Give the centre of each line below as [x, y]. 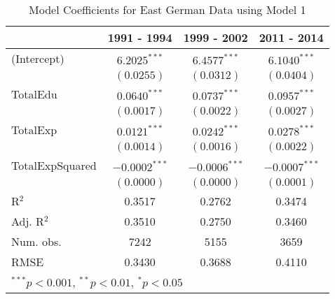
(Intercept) [38, 58]
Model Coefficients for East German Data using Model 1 [167, 9]
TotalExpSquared [54, 165]
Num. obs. [36, 241]
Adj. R [28, 221]
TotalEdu [34, 94]
